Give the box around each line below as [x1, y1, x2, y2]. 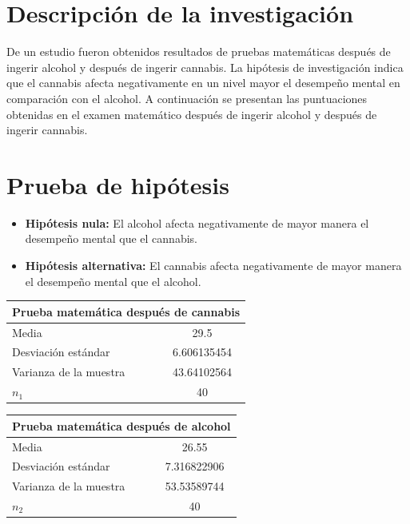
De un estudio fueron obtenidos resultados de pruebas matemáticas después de [6, 43, 391, 60]
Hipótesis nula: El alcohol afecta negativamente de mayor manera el [25, 214, 369, 231]
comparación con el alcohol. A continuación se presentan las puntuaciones [6, 89, 368, 106]
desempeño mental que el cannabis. [25, 230, 197, 247]
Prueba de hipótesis [6, 168, 229, 200]
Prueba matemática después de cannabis [12, 303, 241, 320]
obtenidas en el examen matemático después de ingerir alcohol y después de [6, 105, 377, 122]
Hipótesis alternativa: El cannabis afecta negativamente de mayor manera [25, 257, 402, 273]
